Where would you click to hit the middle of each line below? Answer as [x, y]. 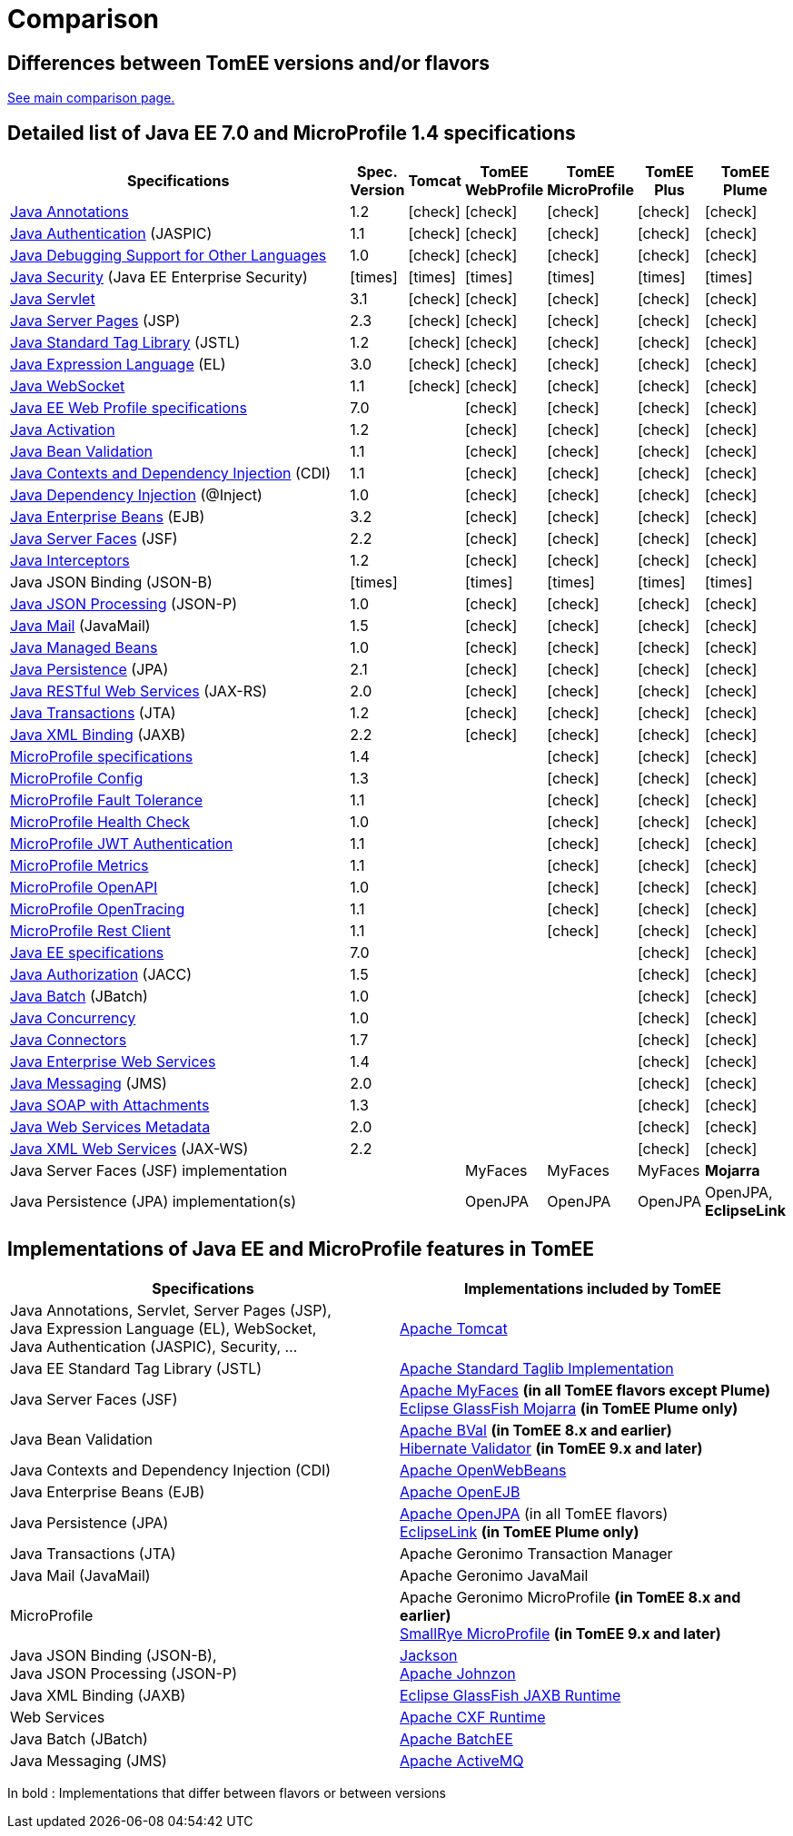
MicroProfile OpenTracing [98, 909]
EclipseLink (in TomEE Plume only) [520, 1531]
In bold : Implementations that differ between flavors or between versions [227, 1792]
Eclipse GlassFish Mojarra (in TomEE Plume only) [569, 1408]
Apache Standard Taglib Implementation [537, 1368]
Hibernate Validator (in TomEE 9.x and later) [551, 1448]
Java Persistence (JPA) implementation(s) [153, 1202]
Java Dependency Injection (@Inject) [136, 495]
